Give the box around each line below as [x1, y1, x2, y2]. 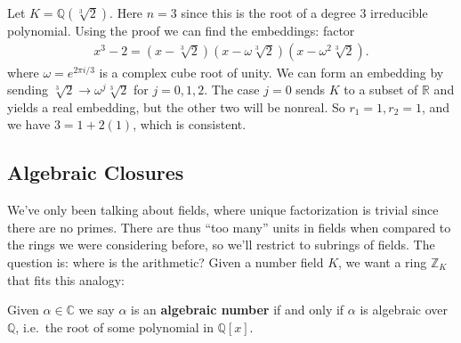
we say [78, 300, 115, 319]
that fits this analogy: [7, 270, 125, 289]
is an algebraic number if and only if [131, 300, 344, 319]
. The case [204, 80, 260, 99]
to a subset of [344, 80, 418, 99]
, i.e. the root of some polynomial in [15, 317, 214, 336]
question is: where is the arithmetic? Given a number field [7, 252, 324, 271]
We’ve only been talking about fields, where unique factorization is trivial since [7, 200, 439, 219]
